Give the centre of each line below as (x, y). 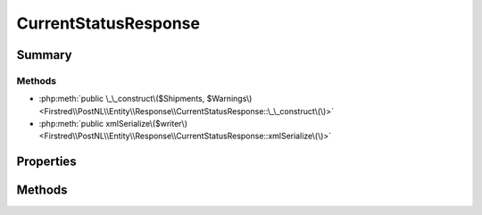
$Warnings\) (229, 99)
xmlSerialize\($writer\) (146, 124)
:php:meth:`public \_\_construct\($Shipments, (122, 99)
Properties (46, 162)
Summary (44, 55)
